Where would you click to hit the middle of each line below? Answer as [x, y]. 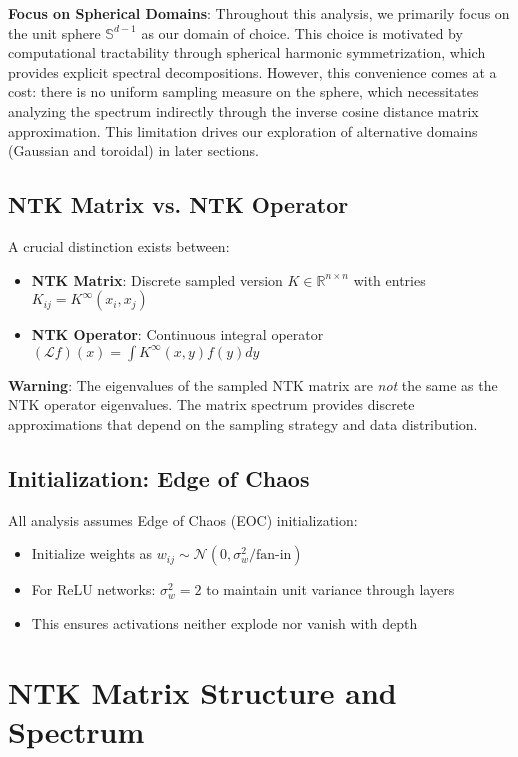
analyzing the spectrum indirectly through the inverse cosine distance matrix [243, 110]
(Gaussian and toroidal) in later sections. [133, 150]
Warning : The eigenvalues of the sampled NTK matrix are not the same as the [253, 384]
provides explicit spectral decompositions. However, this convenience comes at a [252, 71]
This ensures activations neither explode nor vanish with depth [224, 622]
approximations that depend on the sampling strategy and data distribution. [243, 423]
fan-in [273, 555]
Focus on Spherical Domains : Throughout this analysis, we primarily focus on [259, 13]
